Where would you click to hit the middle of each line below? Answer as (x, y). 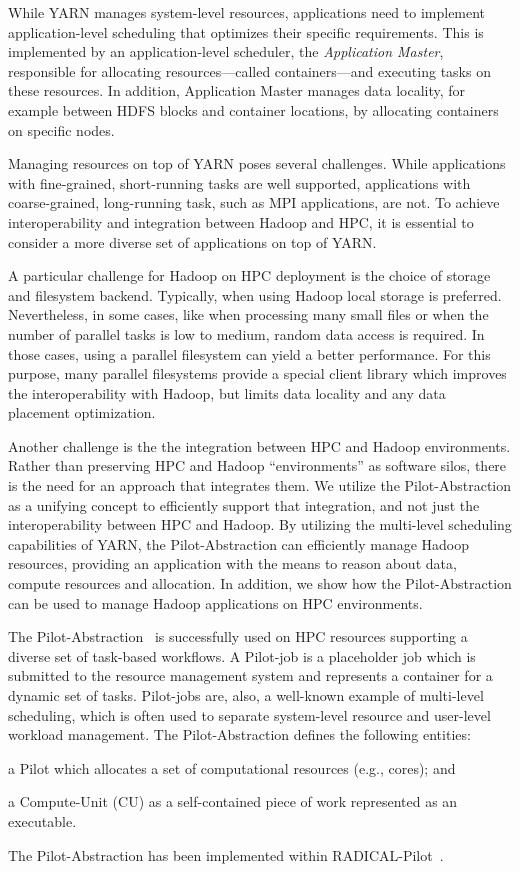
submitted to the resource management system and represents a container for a (250, 675)
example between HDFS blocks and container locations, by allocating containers (253, 109)
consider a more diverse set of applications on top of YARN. (192, 241)
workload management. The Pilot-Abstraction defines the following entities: (239, 734)
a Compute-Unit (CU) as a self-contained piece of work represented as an (233, 801)
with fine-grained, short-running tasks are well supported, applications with (239, 182)
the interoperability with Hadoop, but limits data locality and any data (227, 392)
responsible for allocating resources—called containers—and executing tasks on (249, 70)
